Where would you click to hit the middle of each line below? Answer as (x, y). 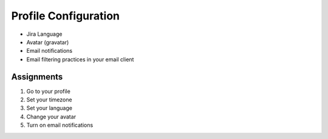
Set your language (50, 108)
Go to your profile (49, 91)
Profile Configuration (66, 16)
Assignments (37, 77)
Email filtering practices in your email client (80, 59)
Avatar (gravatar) (48, 42)
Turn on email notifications (60, 125)
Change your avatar (51, 117)
